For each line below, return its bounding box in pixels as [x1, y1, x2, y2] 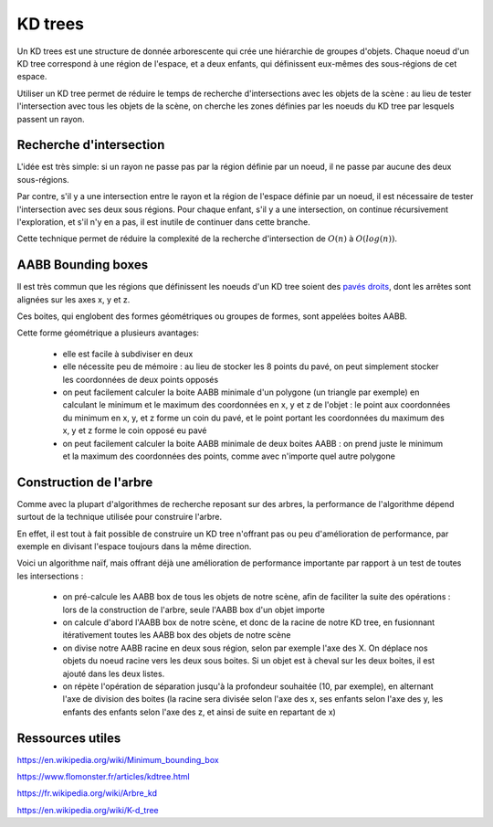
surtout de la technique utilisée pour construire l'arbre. [16, 512, 223, 523]
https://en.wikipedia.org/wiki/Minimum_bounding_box [16, 754, 219, 765]
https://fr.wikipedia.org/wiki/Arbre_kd [16, 788, 158, 799]
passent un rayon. [16, 113, 86, 124]
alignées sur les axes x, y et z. [16, 293, 131, 305]
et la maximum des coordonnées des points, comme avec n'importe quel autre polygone [62, 451, 396, 461]
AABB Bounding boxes [16, 257, 149, 273]
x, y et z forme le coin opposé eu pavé [62, 425, 207, 436]
